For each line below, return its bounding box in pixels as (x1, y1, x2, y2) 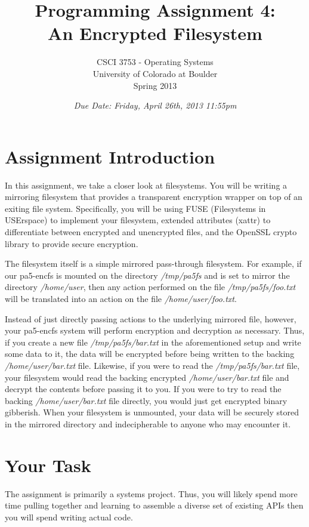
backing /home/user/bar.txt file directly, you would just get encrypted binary (5, 394, 288, 406)
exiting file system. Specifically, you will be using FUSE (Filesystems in (5, 202, 266, 214)
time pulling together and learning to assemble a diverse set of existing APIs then (5, 499, 304, 511)
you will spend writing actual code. (5, 510, 133, 523)
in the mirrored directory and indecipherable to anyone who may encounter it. (5, 417, 291, 430)
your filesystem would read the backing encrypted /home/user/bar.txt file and (5, 371, 289, 383)
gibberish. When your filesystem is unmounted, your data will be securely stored (5, 406, 299, 418)
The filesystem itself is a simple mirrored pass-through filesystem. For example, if (5, 257, 302, 270)
